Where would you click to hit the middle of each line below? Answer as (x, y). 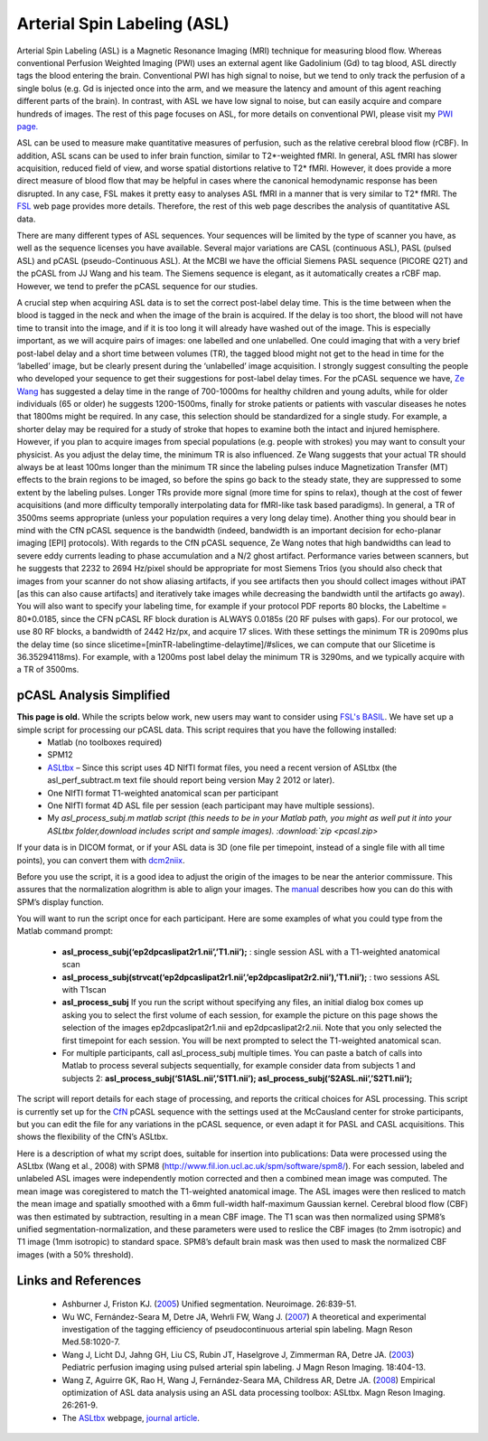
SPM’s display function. (60, 902)
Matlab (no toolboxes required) (105, 742)
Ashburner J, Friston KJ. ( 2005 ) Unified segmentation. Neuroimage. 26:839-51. (209, 1304)
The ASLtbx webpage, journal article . (131, 1417)
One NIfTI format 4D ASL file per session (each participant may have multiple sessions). (211, 805)
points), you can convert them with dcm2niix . (101, 860)
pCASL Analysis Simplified (94, 696)
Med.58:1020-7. (91, 1342)
